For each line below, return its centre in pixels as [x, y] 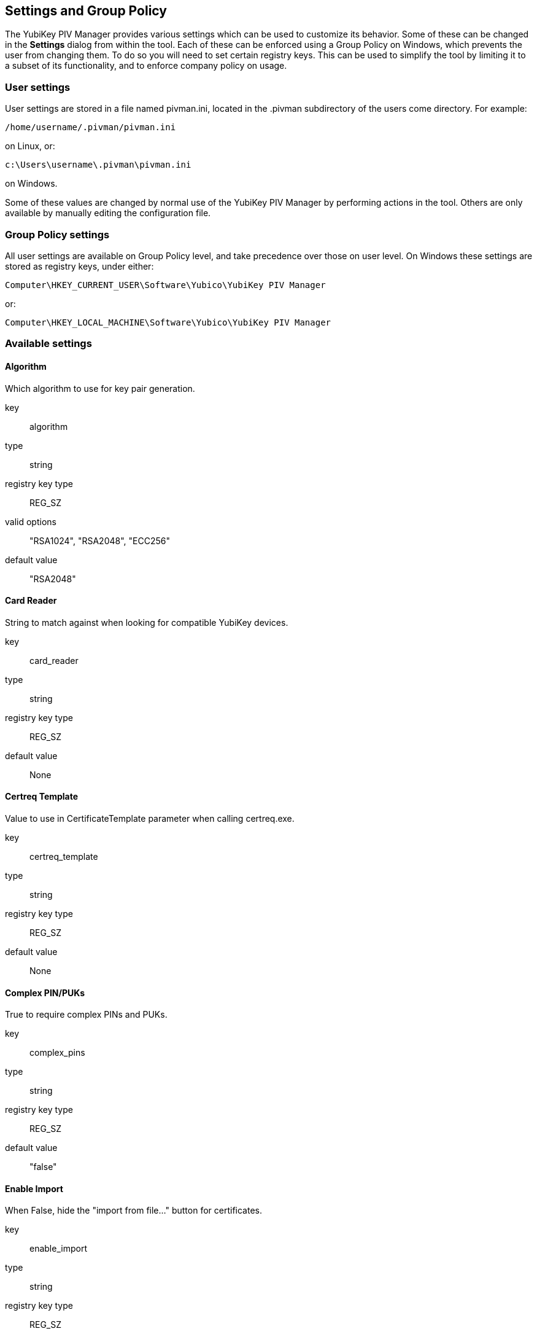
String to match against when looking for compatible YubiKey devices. [147, 622]
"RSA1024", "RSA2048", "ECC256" [100, 540]
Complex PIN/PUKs [45, 993]
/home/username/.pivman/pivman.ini [91, 127]
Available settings [48, 344]
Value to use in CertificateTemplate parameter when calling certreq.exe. [150, 818]
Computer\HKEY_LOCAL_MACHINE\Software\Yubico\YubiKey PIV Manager [168, 322]
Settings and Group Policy [86, 11]
